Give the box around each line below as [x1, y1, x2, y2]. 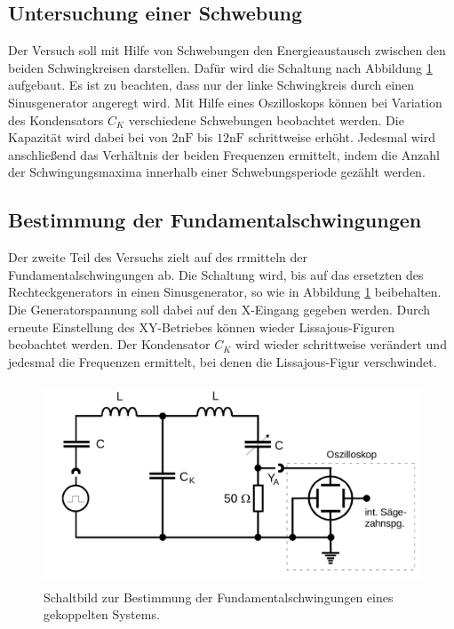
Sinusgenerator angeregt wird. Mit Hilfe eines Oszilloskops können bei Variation [8, 92, 442, 111]
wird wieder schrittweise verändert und [235, 335, 447, 354]
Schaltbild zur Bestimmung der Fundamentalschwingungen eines [44, 587, 394, 606]
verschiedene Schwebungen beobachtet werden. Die [128, 110, 404, 129]
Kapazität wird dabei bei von [8, 128, 168, 147]
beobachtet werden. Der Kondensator [8, 335, 211, 354]
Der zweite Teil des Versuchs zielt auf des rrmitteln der [8, 248, 308, 267]
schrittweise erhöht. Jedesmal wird [248, 128, 436, 147]
